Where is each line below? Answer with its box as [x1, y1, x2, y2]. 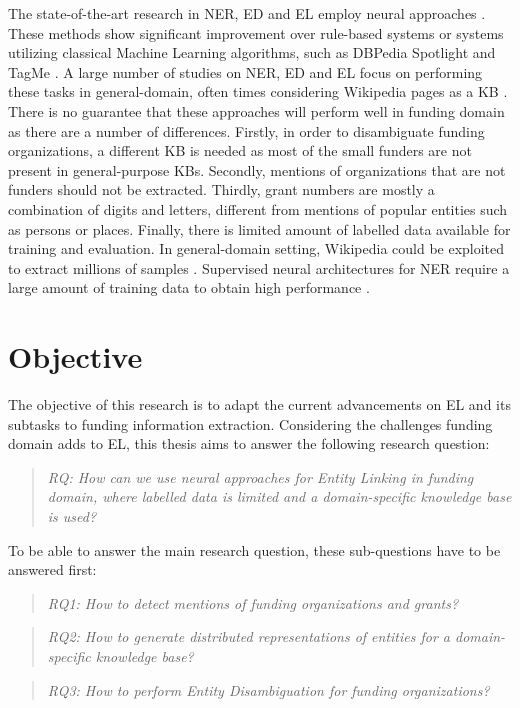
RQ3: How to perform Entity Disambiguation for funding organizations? [47, 679, 490, 700]
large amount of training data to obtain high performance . [8, 277, 370, 298]
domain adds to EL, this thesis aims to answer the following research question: [8, 433, 490, 454]
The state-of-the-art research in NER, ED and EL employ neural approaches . [8, 3, 486, 23]
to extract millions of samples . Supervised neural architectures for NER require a [8, 257, 510, 278]
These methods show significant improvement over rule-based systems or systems [8, 22, 504, 43]
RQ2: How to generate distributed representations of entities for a [47, 626, 451, 647]
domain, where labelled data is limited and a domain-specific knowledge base [47, 486, 512, 507]
